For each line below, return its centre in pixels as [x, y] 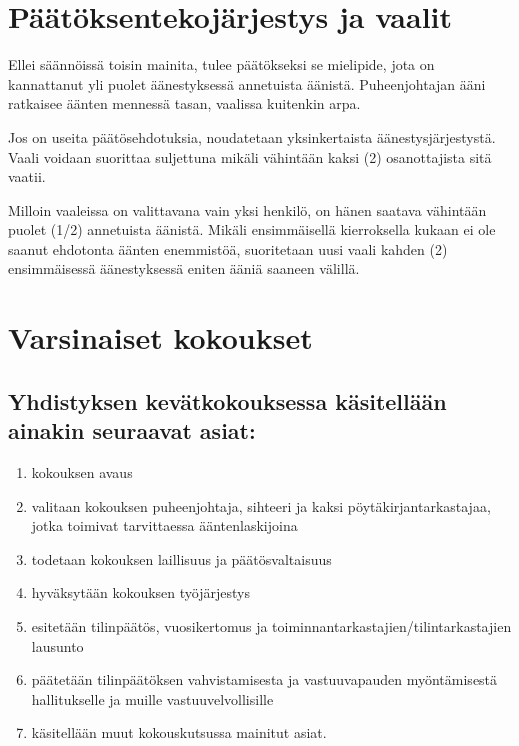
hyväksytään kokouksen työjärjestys [140, 592]
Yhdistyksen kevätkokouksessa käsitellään [227, 400]
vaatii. [27, 176]
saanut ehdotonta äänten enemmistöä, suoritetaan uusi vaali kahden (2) [228, 248]
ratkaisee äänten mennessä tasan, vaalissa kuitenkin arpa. [184, 103]
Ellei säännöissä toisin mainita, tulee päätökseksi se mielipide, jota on [221, 64]
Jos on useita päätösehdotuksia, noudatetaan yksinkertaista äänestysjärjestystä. [252, 136]
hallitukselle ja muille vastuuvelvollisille [152, 698]
